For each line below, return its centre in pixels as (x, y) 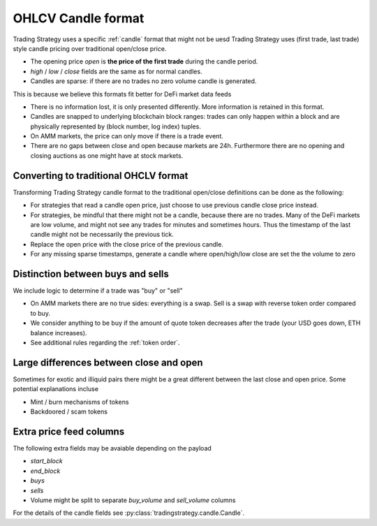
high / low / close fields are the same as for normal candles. (116, 71)
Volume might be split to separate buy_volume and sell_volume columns (133, 500)
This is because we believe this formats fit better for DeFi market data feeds (122, 94)
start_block (46, 461)
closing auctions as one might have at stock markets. (107, 155)
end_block (45, 471)
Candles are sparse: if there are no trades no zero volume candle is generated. (143, 81)
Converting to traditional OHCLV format (101, 176)
